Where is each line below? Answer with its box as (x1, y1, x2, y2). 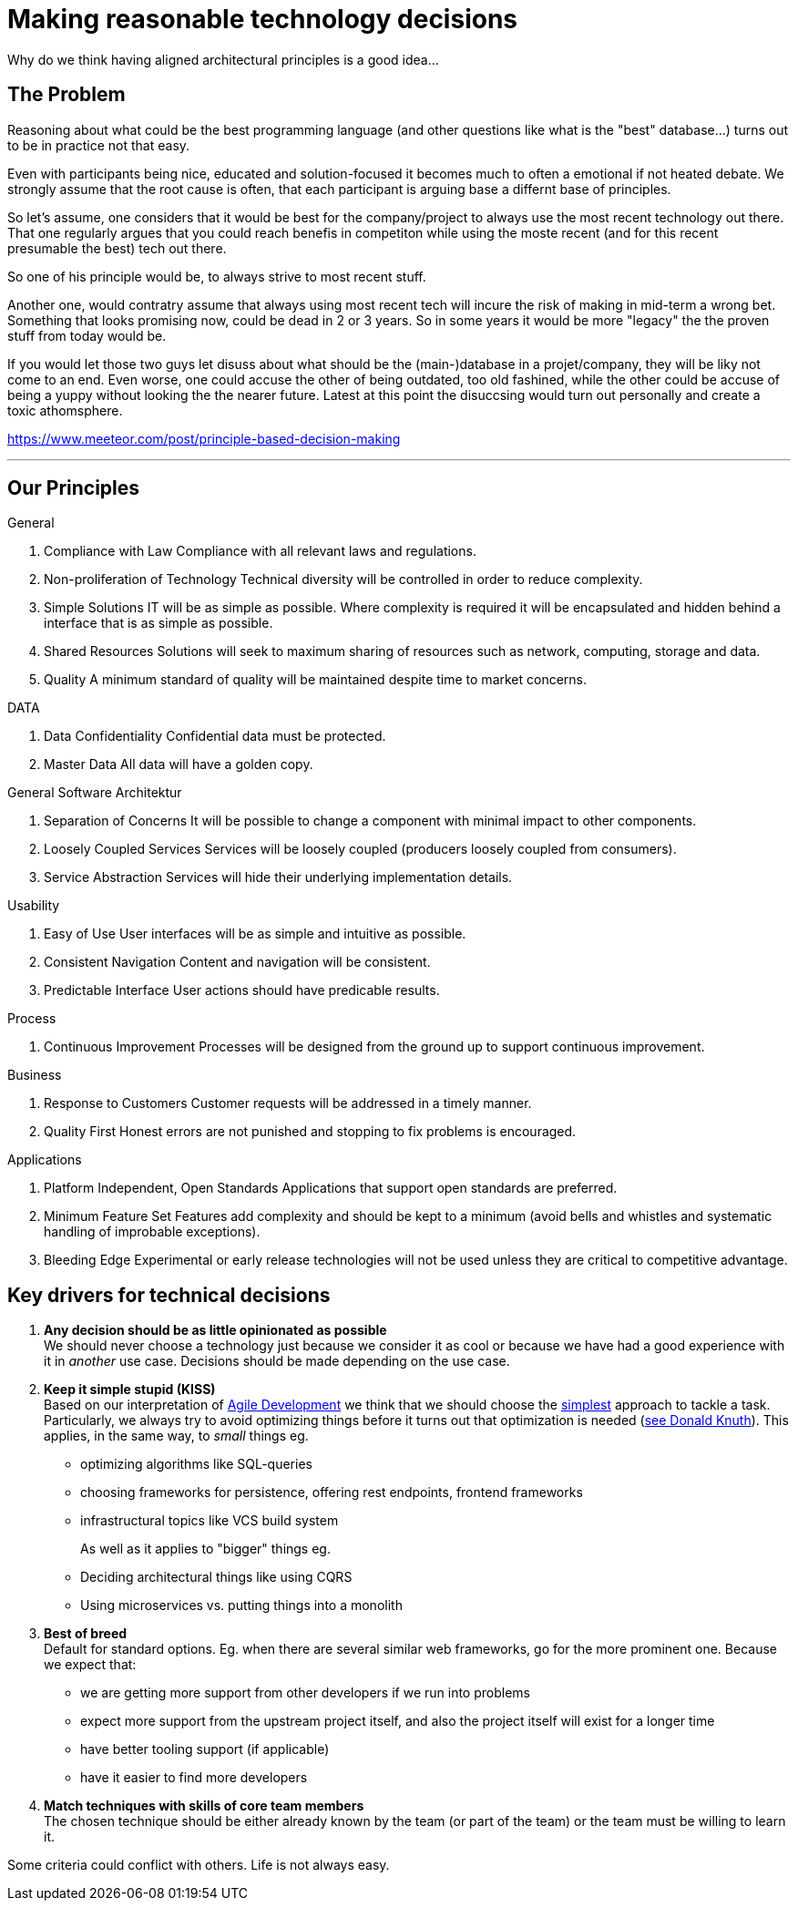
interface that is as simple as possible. (44, 615, 273, 631)
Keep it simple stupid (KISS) (44, 1381, 216, 1398)
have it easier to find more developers (80, 1770, 308, 1786)
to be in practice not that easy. (7, 137, 190, 153)
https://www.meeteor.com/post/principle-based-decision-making (7, 430, 401, 446)
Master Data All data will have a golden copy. (44, 756, 313, 773)
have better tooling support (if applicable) (80, 1741, 330, 1758)
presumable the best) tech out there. (7, 240, 227, 256)
